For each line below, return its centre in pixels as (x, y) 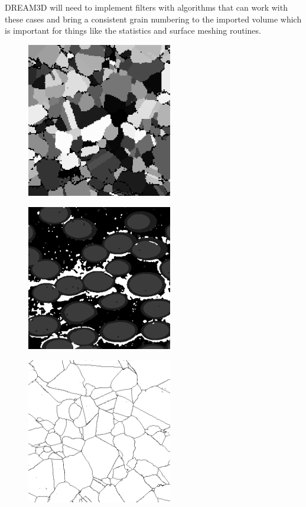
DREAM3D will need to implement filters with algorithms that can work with (146, 7)
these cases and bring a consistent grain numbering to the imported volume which (153, 19)
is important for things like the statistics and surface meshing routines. (133, 30)
